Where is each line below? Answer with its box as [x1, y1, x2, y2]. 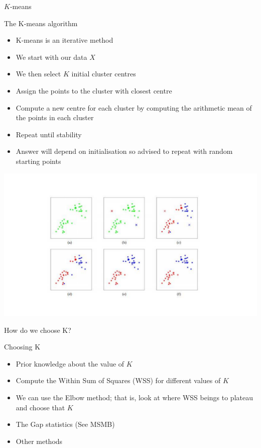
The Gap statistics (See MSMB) [16, 419, 115, 429]
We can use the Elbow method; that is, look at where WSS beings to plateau [16, 392, 253, 402]
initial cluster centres [71, 68, 136, 79]
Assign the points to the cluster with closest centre [16, 85, 172, 96]
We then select [16, 68, 61, 79]
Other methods [16, 435, 63, 446]
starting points [16, 155, 61, 166]
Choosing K [4, 341, 41, 352]
